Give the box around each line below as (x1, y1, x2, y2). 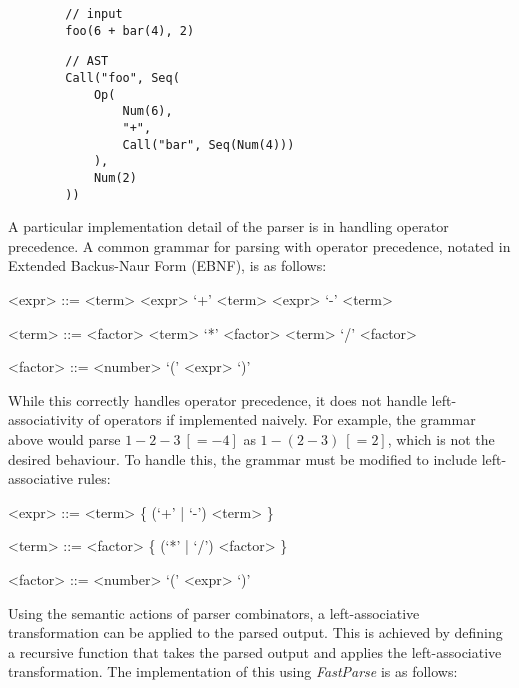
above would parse (8, 428, 121, 449)
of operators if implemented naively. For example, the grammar (88, 409, 476, 430)
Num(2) (93, 170, 137, 185)
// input (65, 7, 123, 21)
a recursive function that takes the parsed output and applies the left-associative (8, 641, 502, 662)
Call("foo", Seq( (65, 70, 180, 85)
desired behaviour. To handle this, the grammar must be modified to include (8, 448, 478, 469)
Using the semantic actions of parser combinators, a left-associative (8, 602, 420, 623)
